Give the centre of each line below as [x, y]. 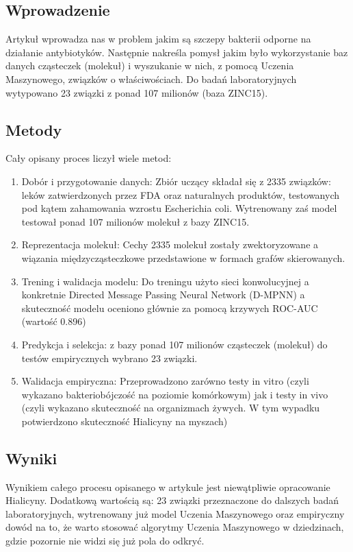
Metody [34, 129]
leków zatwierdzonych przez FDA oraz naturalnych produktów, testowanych [180, 194]
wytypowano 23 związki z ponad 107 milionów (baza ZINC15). [137, 92]
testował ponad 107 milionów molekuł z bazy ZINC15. [135, 221]
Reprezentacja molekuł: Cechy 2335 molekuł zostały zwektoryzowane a [170, 244]
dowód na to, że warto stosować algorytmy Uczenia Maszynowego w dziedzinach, [175, 527]
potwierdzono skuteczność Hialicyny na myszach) [125, 421]
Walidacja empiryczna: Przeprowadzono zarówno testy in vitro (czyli [165, 381]
